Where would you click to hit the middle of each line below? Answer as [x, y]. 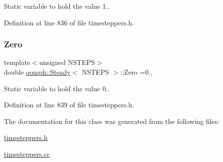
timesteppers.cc [27, 153]
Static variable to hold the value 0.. [57, 88]
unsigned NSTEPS [67, 62]
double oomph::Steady [37, 72]
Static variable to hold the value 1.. [57, 6]
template [17, 62]
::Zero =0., [136, 72]
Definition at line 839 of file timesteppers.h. [69, 105]
